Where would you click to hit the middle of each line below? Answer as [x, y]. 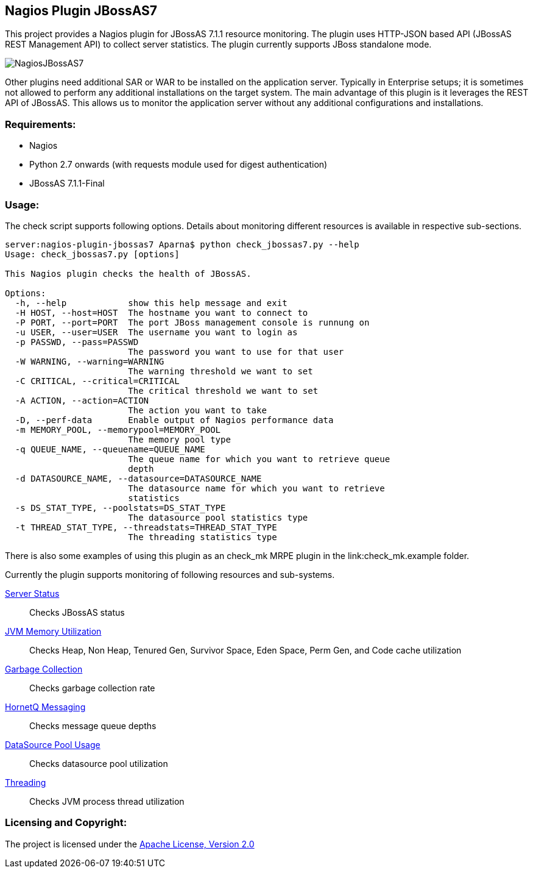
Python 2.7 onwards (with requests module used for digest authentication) [178, 165]
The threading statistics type [203, 537]
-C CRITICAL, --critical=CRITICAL [97, 381]
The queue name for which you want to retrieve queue [259, 459]
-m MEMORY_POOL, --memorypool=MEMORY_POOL [118, 429]
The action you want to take [197, 410]
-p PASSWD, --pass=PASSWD [77, 342]
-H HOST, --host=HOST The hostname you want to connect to [161, 312]
